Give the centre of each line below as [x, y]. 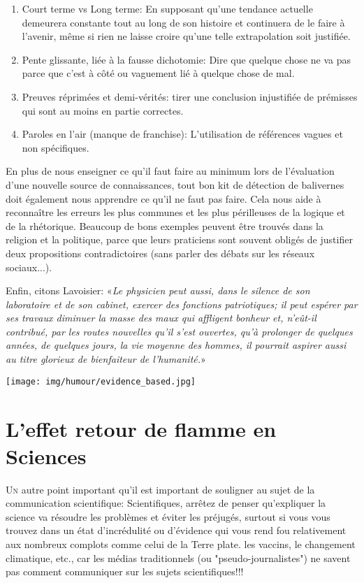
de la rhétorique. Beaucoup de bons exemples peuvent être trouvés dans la [165, 225]
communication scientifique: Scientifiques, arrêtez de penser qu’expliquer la [166, 503]
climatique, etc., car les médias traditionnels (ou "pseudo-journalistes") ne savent [178, 557]
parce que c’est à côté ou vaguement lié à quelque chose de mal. [158, 73]
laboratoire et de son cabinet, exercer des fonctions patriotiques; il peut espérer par [182, 304]
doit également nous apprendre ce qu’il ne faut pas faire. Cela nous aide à [163, 198]
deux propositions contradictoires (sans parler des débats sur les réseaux [160, 253]
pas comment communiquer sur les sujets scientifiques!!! [125, 571]
